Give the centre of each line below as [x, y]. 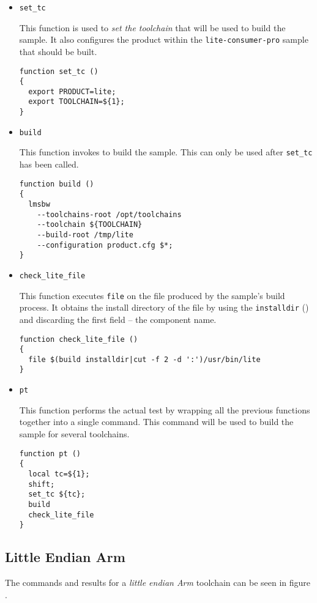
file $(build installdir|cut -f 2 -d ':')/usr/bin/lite [144, 359]
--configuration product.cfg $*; [105, 245]
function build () [57, 184]
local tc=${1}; [59, 474]
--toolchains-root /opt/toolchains [109, 214]
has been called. [49, 164]
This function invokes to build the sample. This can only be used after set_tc [166, 152]
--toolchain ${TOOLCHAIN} [90, 225]
